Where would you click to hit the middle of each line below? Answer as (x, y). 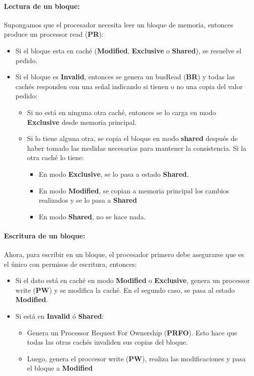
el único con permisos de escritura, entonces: (70, 264)
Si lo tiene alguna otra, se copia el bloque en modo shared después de (132, 138)
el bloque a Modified (60, 368)
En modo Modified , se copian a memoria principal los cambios (134, 190)
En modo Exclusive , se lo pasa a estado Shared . (114, 174)
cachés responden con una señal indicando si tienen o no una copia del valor (129, 86)
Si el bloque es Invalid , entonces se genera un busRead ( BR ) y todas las (125, 77)
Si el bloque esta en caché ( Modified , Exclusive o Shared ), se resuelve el (128, 50)
